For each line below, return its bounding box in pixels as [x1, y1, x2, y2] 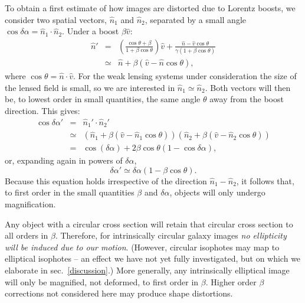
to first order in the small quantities [5, 186, 135, 198]
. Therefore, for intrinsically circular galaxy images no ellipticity [55, 229, 287, 242]
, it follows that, [236, 174, 294, 187]
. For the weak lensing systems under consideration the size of [73, 70, 297, 82]
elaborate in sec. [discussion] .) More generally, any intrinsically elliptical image [5, 264, 290, 276]
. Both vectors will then [205, 81, 291, 93]
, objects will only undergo [169, 186, 265, 198]
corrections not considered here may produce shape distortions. [5, 287, 233, 299]
